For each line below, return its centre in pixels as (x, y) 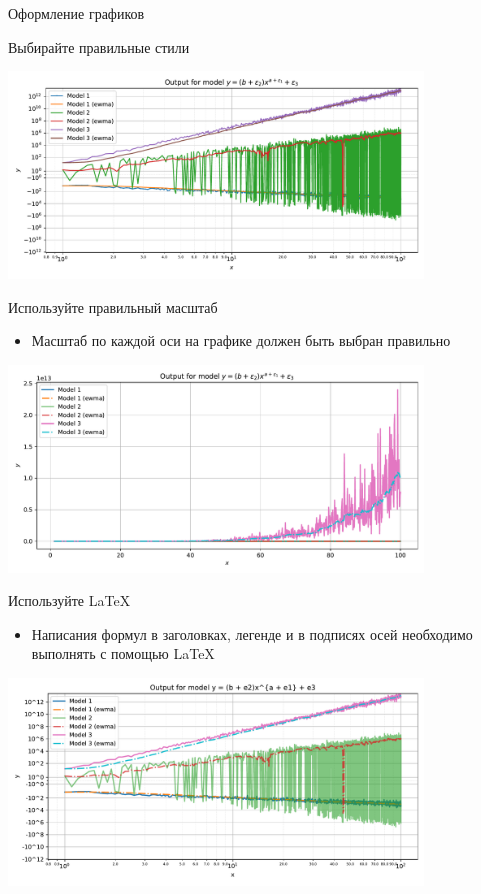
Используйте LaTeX (69, 600)
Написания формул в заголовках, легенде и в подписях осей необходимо (252, 633)
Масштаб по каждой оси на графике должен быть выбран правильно (241, 340)
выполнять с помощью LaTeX (123, 653)
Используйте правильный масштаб (113, 306)
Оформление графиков (76, 13)
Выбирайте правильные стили (99, 46)
